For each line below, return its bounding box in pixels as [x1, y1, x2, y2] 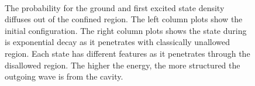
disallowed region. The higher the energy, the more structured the [5, 59, 240, 71]
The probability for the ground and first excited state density [5, 1, 225, 13]
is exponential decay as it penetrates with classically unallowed [5, 36, 230, 48]
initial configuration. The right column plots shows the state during [5, 24, 247, 36]
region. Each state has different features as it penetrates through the [5, 47, 250, 59]
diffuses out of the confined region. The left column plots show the [5, 13, 243, 25]
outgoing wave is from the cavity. [5, 70, 123, 82]
